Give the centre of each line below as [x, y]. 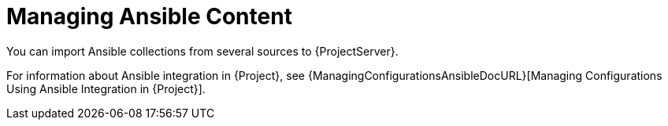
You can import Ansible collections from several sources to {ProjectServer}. [202, 51]
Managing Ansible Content [149, 16]
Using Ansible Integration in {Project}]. [106, 88]
